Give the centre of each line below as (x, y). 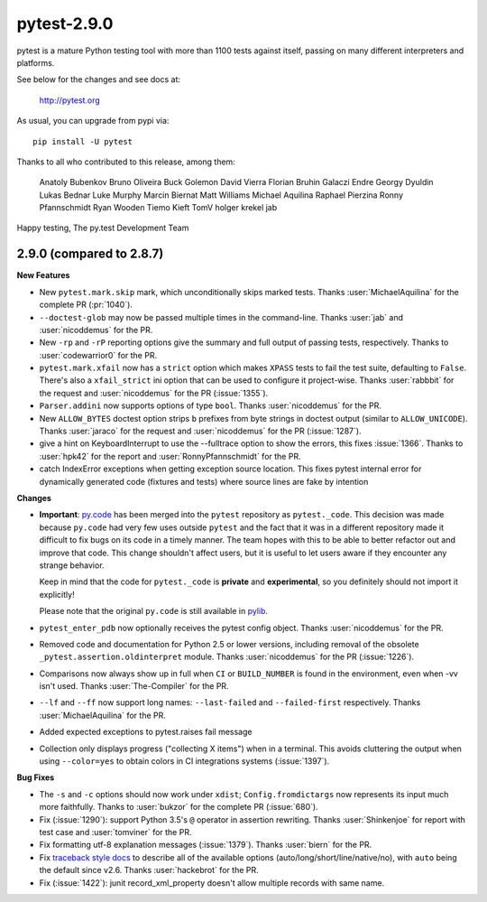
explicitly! (57, 594)
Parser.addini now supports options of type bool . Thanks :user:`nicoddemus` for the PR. (211, 405)
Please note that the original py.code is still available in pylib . (154, 611)
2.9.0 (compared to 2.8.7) (90, 254)
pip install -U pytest (83, 141)
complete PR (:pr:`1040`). (86, 305)
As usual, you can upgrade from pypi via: (93, 121)
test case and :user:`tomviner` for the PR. (115, 832)
